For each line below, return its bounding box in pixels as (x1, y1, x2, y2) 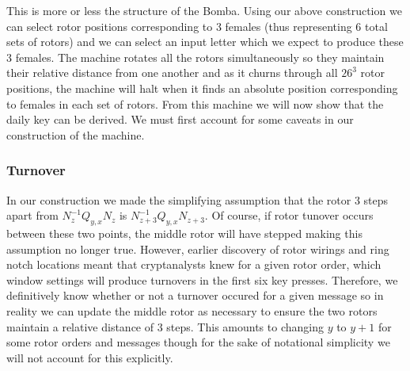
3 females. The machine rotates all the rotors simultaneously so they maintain (6, 48, 385, 65)
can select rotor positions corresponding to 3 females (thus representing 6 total (6, 17, 388, 34)
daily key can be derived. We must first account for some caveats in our (6, 111, 354, 128)
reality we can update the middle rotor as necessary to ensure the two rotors (6, 302, 378, 319)
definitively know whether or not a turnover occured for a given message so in (6, 287, 384, 304)
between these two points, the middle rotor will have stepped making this (6, 224, 363, 241)
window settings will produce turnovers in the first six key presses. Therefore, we (6, 271, 398, 288)
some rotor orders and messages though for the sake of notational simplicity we (6, 334, 390, 350)
